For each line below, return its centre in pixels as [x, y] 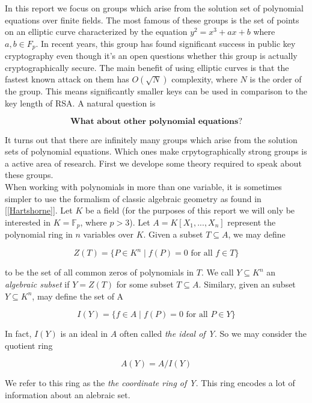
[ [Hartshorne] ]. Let [39, 210]
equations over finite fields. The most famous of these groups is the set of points [152, 20]
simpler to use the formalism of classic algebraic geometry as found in [133, 198]
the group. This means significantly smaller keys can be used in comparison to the [156, 91]
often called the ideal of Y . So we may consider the [213, 334]
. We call [217, 272]
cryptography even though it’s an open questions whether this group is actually [151, 56]
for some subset [145, 284]
